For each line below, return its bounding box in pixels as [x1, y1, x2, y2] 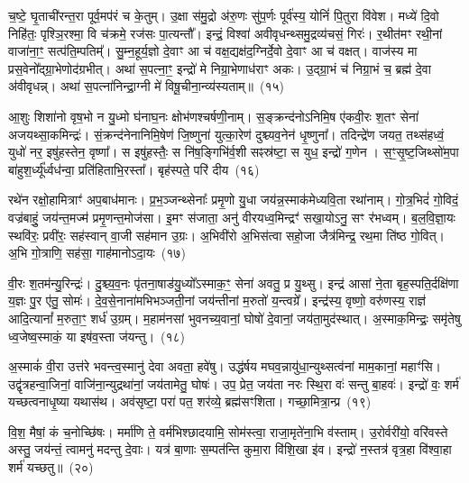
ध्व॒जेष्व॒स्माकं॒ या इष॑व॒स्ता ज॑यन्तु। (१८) [8, 326, 186, 345]
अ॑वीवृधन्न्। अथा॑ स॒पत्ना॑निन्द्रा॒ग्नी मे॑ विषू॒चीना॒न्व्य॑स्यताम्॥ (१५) [8, 77, 285, 96]
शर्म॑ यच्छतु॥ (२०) [8, 458, 94, 477]
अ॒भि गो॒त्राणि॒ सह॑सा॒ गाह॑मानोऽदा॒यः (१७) [8, 243, 186, 262]
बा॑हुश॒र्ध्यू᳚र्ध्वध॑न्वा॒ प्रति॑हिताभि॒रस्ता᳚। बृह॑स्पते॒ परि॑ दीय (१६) [8, 159, 260, 178]
